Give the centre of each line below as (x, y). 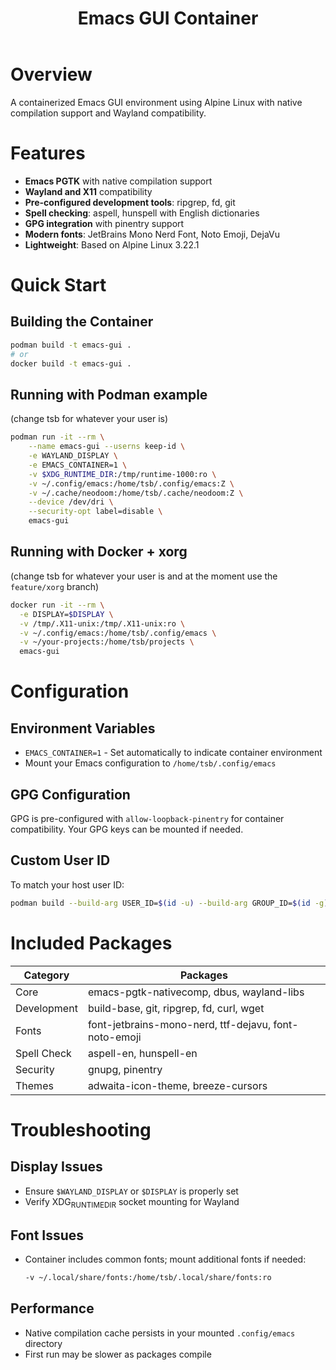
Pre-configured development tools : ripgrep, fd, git (130, 202)
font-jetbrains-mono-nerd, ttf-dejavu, (179, 1024)
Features (48, 153)
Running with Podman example (109, 394)
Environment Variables (83, 728)
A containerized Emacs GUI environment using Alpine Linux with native (156, 102)
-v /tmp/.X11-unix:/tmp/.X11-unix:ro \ (102, 623)
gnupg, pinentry (125, 1069)
